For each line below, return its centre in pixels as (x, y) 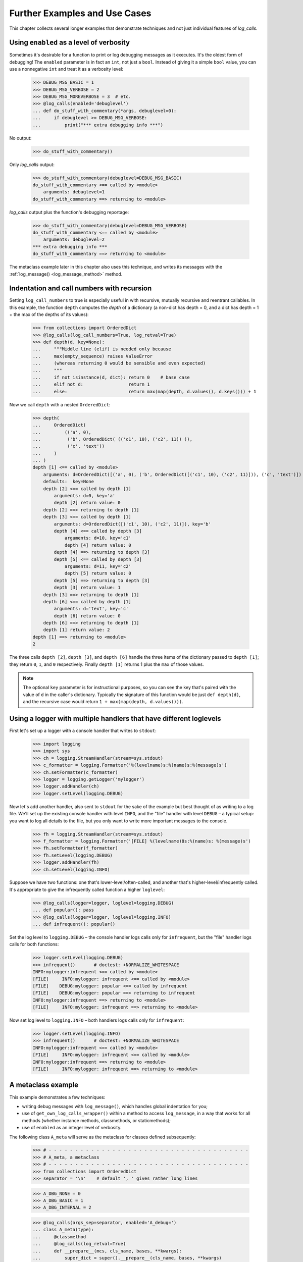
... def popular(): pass (63, 910)
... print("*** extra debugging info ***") (98, 125)
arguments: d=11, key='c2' (98, 566)
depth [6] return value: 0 (87, 616)
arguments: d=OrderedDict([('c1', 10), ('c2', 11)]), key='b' (133, 524)
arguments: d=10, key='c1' (98, 538)
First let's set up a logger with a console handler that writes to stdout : (83, 731)
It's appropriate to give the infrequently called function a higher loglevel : (87, 889)
